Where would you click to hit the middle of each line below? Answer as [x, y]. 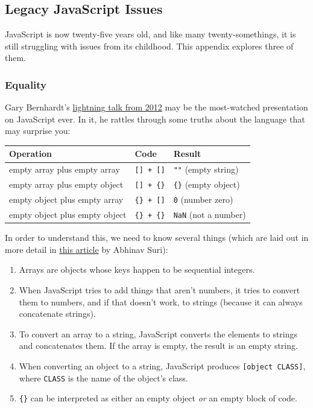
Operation [31, 154]
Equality [26, 84]
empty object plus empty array [66, 199]
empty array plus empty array [65, 169]
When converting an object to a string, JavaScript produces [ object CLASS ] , [162, 365]
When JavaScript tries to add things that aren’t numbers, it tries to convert [160, 289]
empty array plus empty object [66, 184]
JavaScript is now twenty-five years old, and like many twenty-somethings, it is [150, 34]
